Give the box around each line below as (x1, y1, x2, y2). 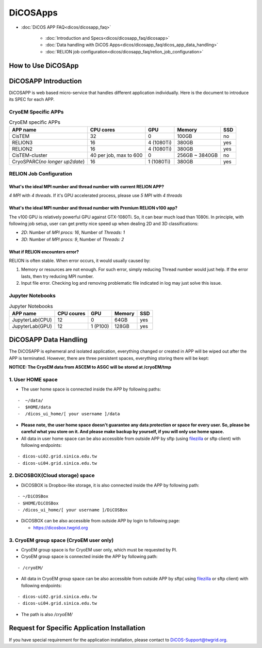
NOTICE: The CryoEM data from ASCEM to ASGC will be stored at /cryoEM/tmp (9, 364, 172, 370)
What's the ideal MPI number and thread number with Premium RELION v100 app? (9, 205, 178, 211)
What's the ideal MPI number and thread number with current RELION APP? (9, 183, 164, 189)
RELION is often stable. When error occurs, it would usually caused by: (9, 258, 150, 264)
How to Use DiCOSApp (9, 61, 79, 70)
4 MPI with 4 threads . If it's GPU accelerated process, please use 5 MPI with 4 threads (9, 193, 182, 198)
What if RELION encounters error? (9, 249, 79, 255)
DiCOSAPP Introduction (9, 77, 82, 85)
